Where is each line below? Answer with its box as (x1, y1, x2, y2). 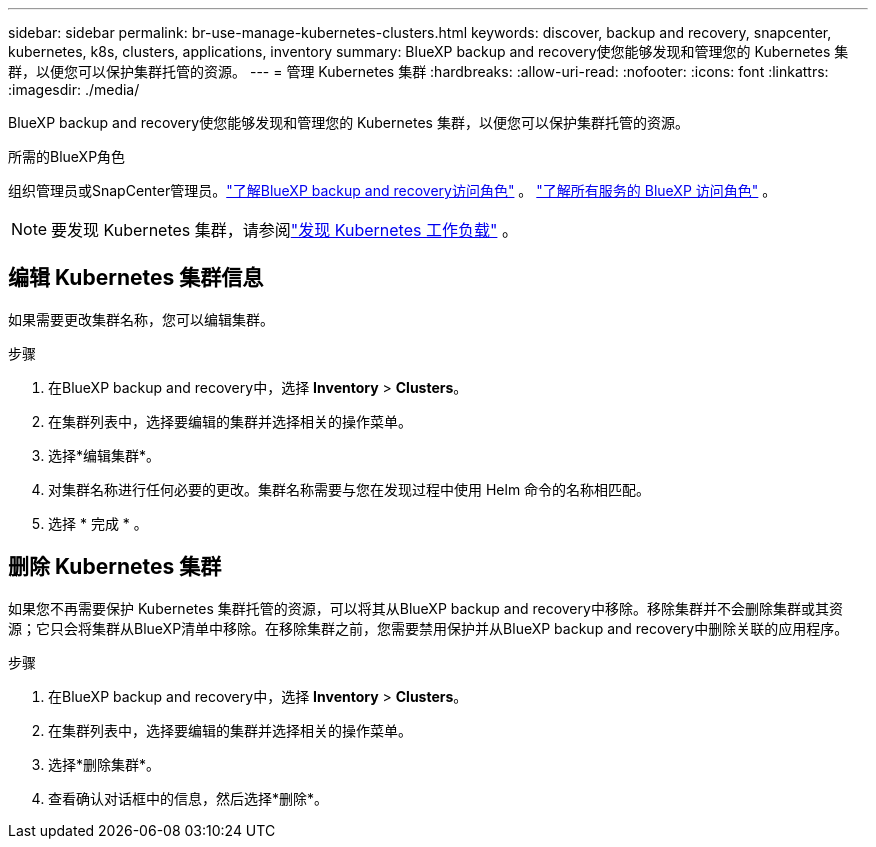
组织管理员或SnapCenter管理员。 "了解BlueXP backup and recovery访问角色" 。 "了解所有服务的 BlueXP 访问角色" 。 (8, 182, 777, 199)
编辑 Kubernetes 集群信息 (8, 265, 264, 291)
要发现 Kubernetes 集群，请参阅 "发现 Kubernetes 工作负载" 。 (51, 220, 518, 240)
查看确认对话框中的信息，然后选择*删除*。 (48, 789, 329, 807)
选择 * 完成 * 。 (48, 514, 148, 532)
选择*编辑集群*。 (48, 446, 161, 464)
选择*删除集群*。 (48, 755, 161, 773)
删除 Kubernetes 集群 (8, 554, 222, 580)
